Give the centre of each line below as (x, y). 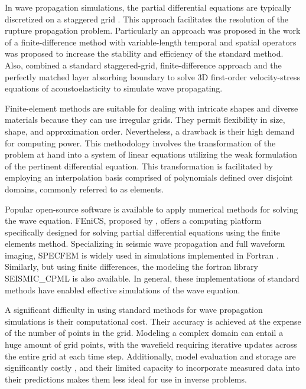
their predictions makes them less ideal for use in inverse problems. (126, 379)
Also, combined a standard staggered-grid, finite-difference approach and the (143, 65)
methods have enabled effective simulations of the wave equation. (123, 290)
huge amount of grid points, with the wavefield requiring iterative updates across (151, 344)
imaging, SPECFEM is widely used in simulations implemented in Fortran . (142, 255)
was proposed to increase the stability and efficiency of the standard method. (144, 53)
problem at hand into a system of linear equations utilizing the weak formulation (151, 154)
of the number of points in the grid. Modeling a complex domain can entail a (144, 333)
